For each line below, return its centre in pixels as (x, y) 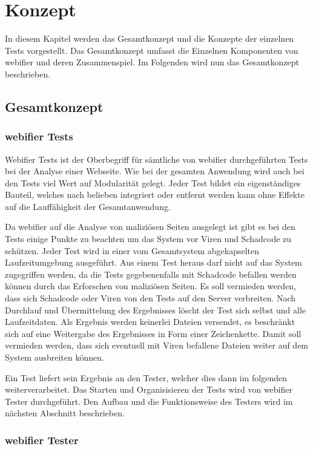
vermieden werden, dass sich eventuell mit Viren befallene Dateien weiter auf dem (157, 345)
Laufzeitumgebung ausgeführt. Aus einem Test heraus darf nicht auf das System (153, 262)
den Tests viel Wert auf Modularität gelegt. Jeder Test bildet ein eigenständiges (153, 182)
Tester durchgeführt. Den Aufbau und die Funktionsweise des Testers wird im (149, 401)
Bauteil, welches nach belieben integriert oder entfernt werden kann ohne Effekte (155, 195)
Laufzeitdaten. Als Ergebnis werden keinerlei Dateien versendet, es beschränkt (150, 322)
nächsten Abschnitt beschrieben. (65, 413)
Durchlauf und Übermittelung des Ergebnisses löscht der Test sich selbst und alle (156, 310)
